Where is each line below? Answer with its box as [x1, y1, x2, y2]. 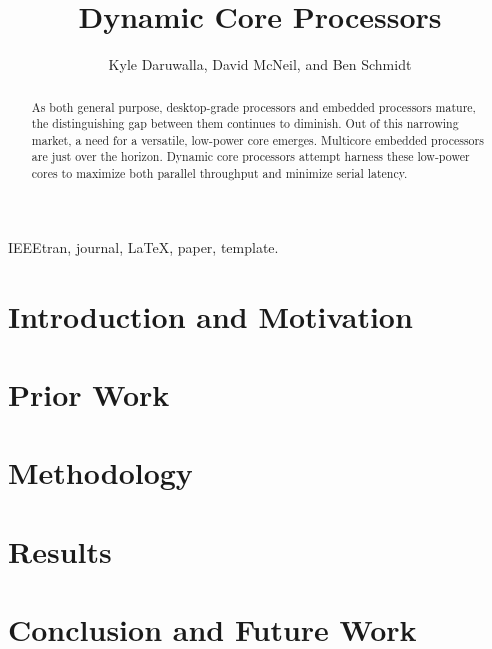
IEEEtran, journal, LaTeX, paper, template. [8, 236, 279, 257]
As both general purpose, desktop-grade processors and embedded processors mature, [31, 98, 476, 115]
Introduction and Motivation [8, 295, 413, 336]
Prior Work [8, 373, 170, 414]
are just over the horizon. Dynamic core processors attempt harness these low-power [31, 148, 470, 165]
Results [8, 530, 112, 571]
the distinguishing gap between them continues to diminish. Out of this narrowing [31, 115, 459, 132]
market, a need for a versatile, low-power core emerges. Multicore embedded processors [31, 131, 484, 148]
